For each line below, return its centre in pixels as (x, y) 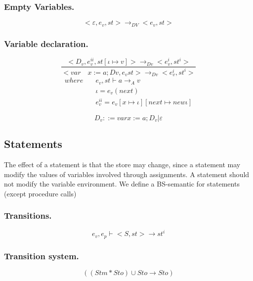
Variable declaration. (46, 43)
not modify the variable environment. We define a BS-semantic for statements (122, 184)
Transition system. (42, 256)
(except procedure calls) (40, 193)
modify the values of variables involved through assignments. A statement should (127, 174)
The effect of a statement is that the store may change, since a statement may (122, 164)
